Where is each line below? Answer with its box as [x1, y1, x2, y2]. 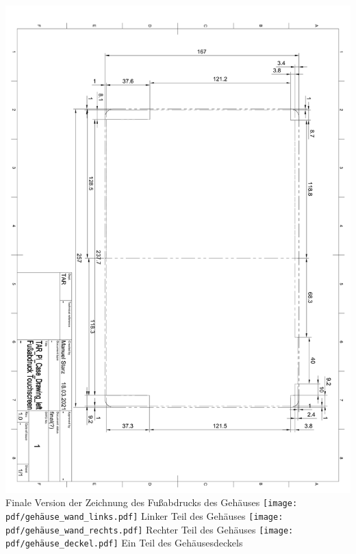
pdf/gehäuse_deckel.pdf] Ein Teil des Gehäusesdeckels [5, 536, 243, 550]
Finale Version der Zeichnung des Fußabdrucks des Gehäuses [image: [5, 495, 298, 510]
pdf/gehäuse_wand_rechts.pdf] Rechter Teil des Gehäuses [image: [5, 522, 294, 536]
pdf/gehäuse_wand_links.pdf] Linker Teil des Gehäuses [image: [5, 509, 283, 523]
